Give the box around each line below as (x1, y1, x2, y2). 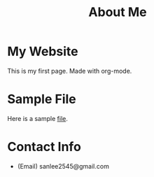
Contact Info (7, 139, 82, 155)
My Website (7, 43, 78, 59)
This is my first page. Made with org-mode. (7, 66, 132, 75)
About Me (88, 4, 147, 20)
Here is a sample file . (7, 114, 68, 122)
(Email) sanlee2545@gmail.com (17, 162, 110, 170)
